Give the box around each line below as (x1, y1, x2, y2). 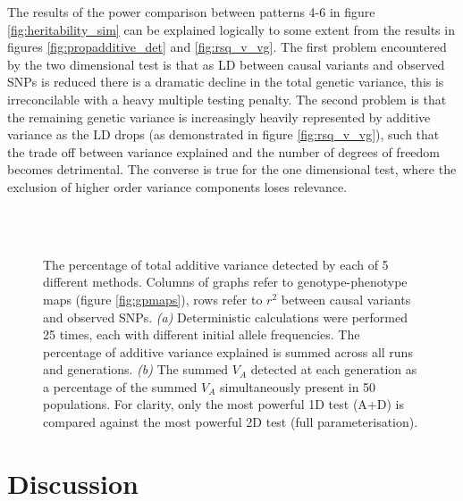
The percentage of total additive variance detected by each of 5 (43, 255, 389, 273)
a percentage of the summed (43, 377, 198, 396)
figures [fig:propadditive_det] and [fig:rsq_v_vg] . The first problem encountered (7, 38, 447, 56)
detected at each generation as (250, 360, 417, 379)
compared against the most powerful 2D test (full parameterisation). (43, 413, 418, 431)
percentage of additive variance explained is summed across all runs (43, 342, 413, 361)
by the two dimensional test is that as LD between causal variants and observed (7, 54, 445, 73)
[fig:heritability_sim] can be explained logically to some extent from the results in (7, 20, 455, 38)
